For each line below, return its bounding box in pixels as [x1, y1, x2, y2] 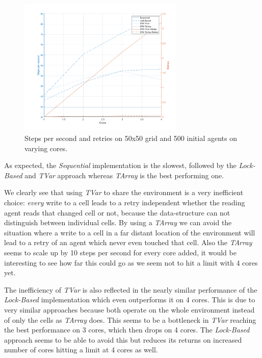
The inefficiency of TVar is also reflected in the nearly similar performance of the [4, 284, 257, 295]
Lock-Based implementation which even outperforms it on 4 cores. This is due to [4, 294, 255, 305]
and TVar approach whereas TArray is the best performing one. [24, 170, 224, 180]
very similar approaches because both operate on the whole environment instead [4, 304, 255, 315]
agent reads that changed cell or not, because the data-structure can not [4, 207, 230, 218]
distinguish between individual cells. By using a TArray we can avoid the [4, 217, 232, 228]
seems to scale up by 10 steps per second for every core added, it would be [4, 247, 237, 257]
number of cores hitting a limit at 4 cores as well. [4, 344, 158, 355]
